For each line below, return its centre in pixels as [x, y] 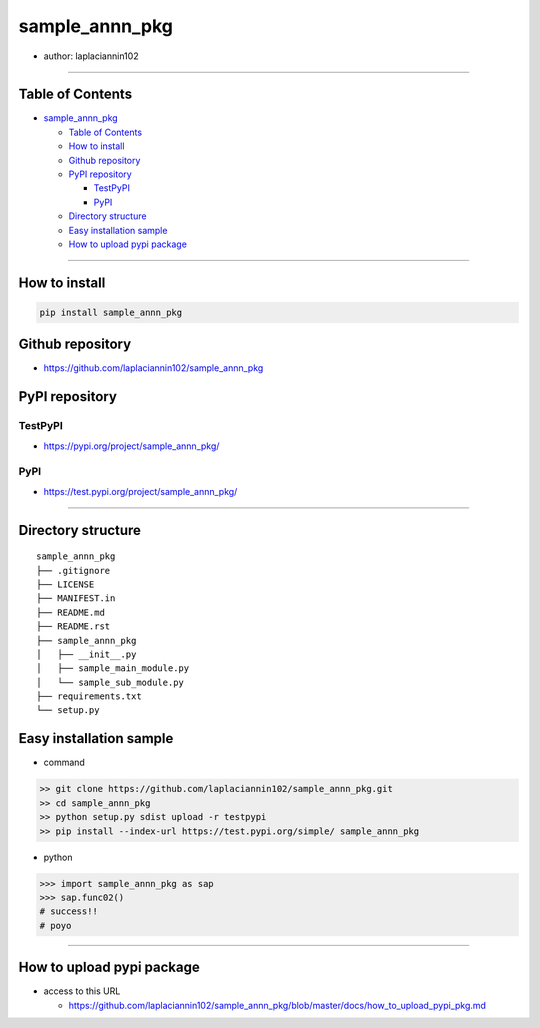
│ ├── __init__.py [86, 654]
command [64, 762]
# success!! [69, 911]
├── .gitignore [73, 570]
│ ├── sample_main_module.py [113, 668]
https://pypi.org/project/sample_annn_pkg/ [131, 446]
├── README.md [70, 612]
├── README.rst [73, 626]
